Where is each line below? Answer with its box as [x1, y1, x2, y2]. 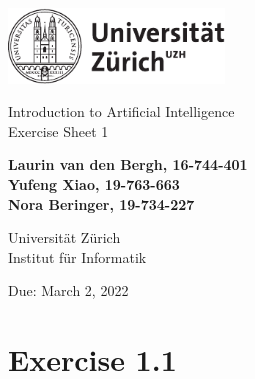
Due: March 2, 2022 [8, 280, 129, 301]
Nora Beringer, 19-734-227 [8, 193, 195, 214]
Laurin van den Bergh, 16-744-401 [8, 154, 248, 175]
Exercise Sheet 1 [8, 120, 109, 141]
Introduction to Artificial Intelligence [8, 101, 235, 122]
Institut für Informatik [8, 246, 147, 267]
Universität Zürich [8, 227, 121, 248]
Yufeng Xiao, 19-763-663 [8, 173, 180, 194]
